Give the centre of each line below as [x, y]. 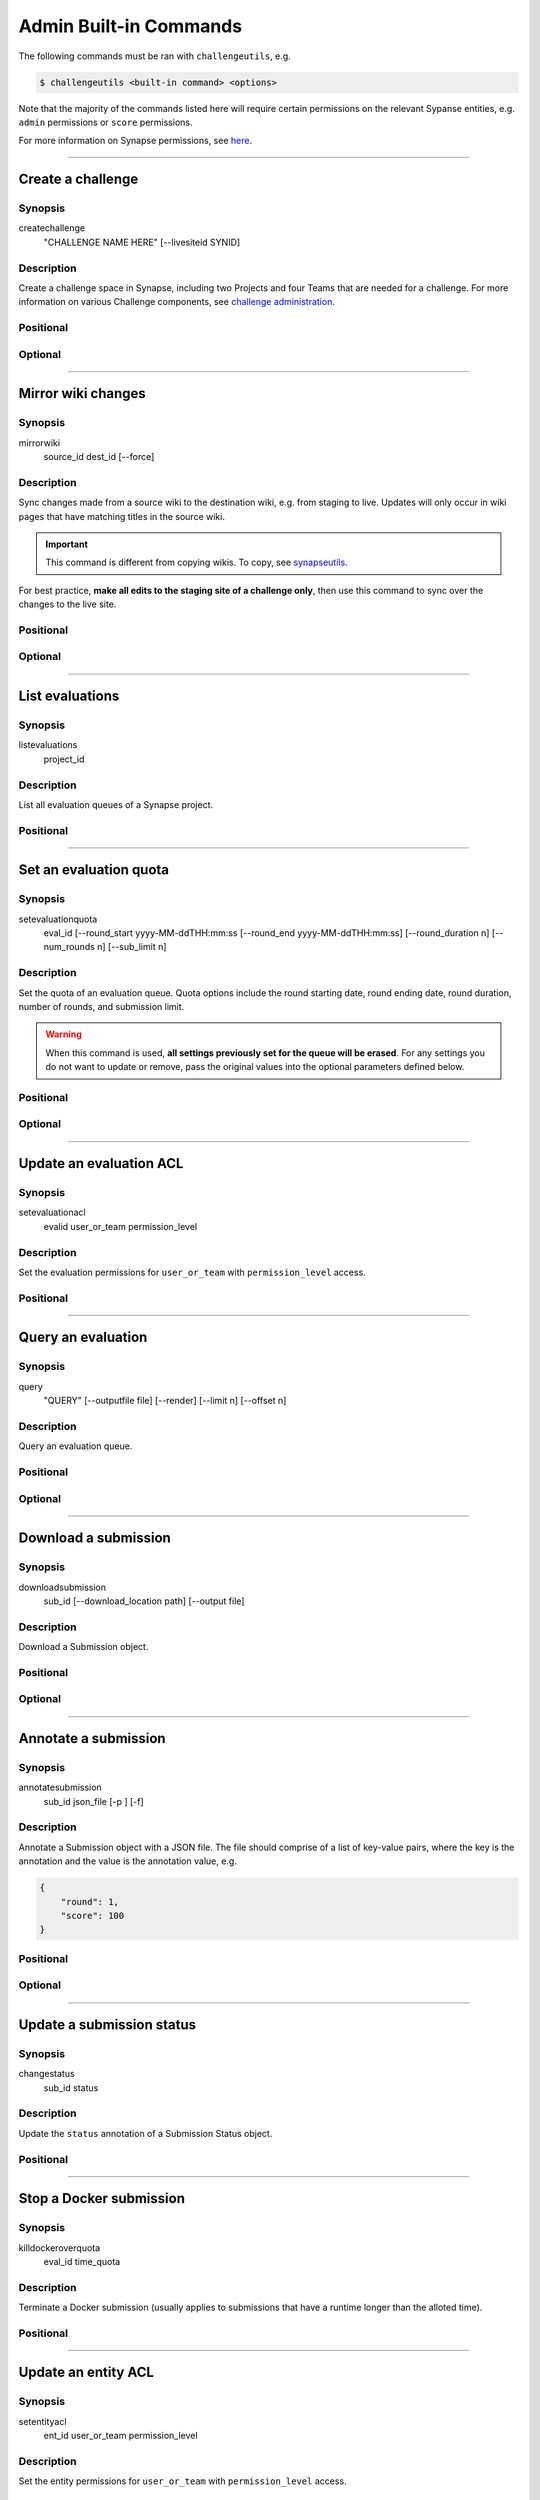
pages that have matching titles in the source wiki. [121, 516]
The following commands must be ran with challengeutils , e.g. [155, 56]
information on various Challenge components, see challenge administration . [176, 302]
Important [67, 544]
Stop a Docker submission [101, 2198]
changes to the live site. [67, 604]
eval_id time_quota [82, 2261]
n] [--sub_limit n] [131, 947]
